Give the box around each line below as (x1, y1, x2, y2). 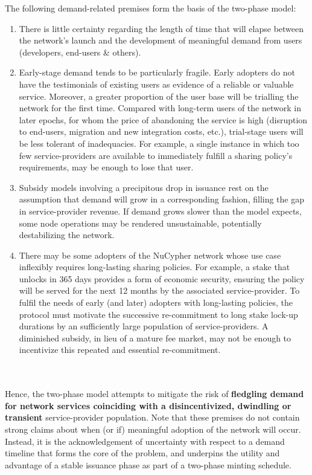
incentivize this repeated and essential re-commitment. (19, 343, 221, 356)
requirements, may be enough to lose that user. (19, 161, 194, 173)
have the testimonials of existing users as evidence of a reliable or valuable (19, 77, 294, 90)
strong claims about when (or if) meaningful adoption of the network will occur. (5, 423, 301, 435)
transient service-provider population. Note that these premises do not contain (5, 411, 300, 424)
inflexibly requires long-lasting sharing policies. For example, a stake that (19, 260, 290, 273)
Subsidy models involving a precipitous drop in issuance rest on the (19, 181, 269, 193)
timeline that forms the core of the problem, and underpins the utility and (5, 447, 280, 459)
